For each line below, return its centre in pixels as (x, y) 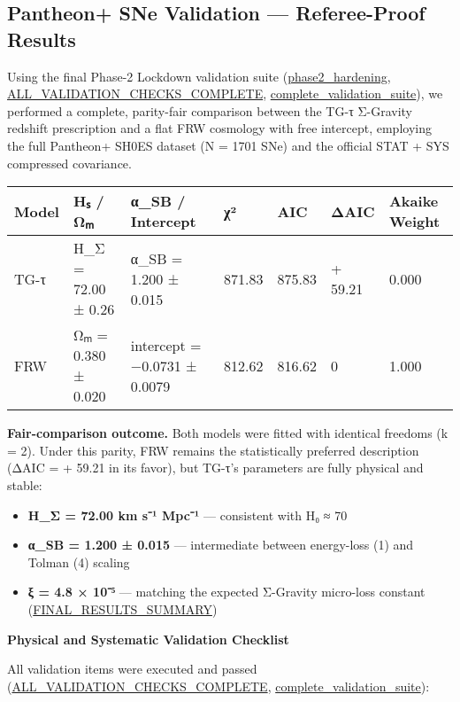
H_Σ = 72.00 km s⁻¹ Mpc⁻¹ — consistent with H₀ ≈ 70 (188, 515)
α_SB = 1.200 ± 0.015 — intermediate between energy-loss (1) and (221, 545)
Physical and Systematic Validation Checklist (148, 639)
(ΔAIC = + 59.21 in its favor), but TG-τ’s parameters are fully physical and (215, 468)
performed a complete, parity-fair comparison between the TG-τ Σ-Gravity (210, 110)
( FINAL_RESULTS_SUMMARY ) (123, 608)
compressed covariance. (69, 163)
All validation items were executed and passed (132, 669)
